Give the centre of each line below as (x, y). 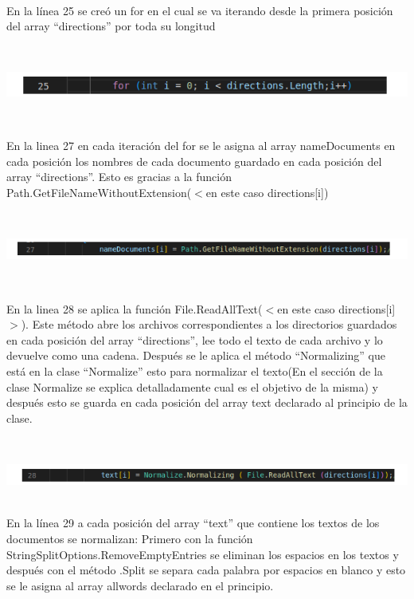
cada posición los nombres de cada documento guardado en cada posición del (194, 161)
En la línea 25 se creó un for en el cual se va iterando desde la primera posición (200, 10)
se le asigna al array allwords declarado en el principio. (140, 585)
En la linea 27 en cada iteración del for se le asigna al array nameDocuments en (201, 146)
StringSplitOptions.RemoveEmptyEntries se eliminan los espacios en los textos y (203, 554)
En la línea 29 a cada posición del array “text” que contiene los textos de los (193, 523)
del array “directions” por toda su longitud (111, 26)
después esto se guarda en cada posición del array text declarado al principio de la (207, 402)
